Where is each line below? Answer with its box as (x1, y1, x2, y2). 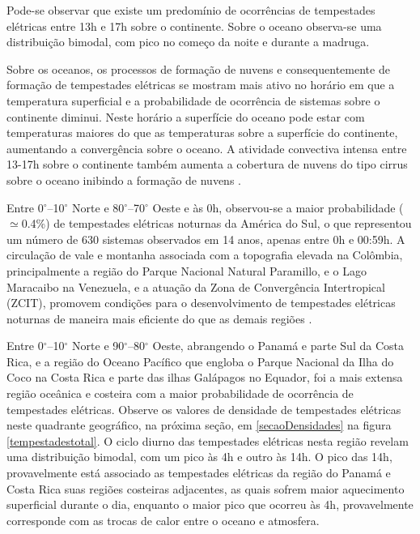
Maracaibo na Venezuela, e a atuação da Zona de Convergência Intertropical (6, 278, 385, 295)
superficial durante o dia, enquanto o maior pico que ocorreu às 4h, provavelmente (6, 496, 414, 513)
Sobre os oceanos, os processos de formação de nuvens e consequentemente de (6, 60, 390, 77)
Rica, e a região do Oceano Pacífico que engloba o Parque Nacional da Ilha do (6, 352, 394, 370)
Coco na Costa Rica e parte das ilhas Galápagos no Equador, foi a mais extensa (6, 369, 403, 386)
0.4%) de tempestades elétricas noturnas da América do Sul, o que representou (21, 215, 412, 232)
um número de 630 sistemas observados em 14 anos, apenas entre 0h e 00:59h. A (6, 230, 405, 247)
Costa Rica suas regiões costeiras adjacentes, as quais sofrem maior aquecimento (6, 480, 405, 497)
